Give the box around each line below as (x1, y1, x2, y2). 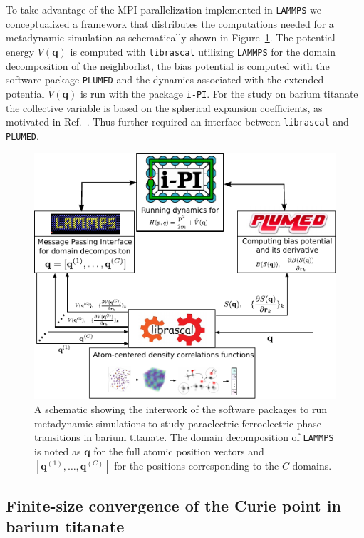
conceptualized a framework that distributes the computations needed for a (6, 16, 334, 31)
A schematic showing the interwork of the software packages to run (34, 402, 328, 417)
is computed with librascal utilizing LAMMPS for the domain (70, 44, 336, 59)
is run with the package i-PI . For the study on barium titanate (80, 86, 358, 101)
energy (6, 44, 35, 59)
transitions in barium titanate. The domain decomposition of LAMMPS (34, 430, 334, 445)
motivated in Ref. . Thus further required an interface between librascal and (6, 114, 349, 129)
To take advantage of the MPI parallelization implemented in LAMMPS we (6, 2, 321, 16)
